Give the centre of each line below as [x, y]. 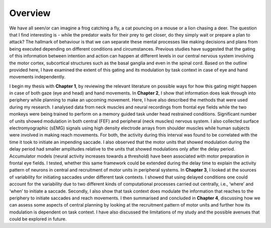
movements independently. [37, 77]
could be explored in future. [38, 219]
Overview [30, 13]
